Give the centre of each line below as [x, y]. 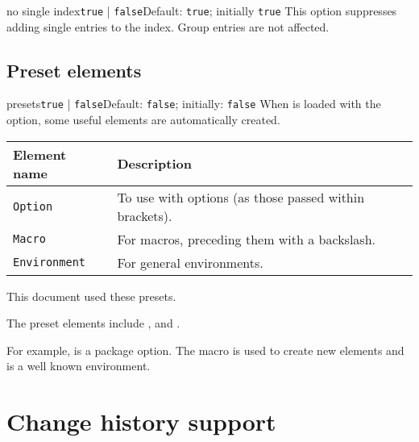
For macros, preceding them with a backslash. [246, 239]
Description [154, 164]
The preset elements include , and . [93, 323]
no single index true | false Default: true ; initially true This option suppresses [202, 10]
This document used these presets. [91, 296]
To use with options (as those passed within [241, 197]
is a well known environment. [79, 366]
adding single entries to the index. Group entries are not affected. [168, 26]
